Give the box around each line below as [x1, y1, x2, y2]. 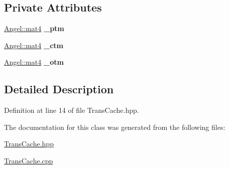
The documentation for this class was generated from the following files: [4, 121, 225, 132]
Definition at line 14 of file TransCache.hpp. [4, 105, 139, 115]
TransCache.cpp [4, 155, 53, 165]
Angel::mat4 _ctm [4, 40, 63, 50]
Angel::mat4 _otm [4, 57, 64, 67]
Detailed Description [4, 81, 114, 97]
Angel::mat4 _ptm [4, 23, 64, 34]
